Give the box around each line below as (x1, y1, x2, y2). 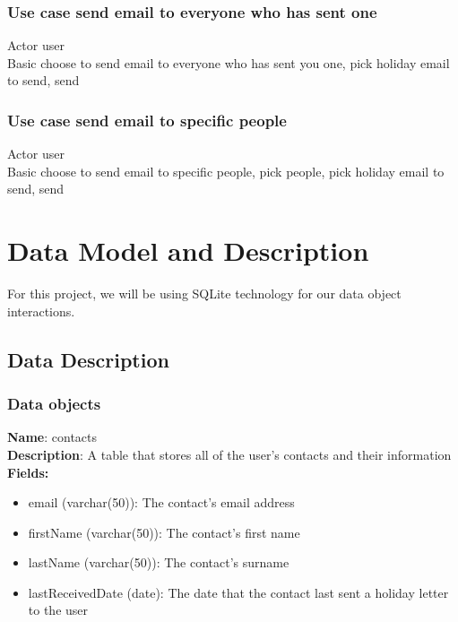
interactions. (7, 301, 75, 320)
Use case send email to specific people (7, 108, 287, 131)
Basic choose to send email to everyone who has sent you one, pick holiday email (7, 53, 450, 72)
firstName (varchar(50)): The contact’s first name (28, 523, 300, 541)
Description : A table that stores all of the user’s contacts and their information (7, 445, 452, 463)
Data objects (7, 393, 101, 415)
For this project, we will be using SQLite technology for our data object (7, 284, 402, 303)
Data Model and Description (7, 232, 369, 269)
